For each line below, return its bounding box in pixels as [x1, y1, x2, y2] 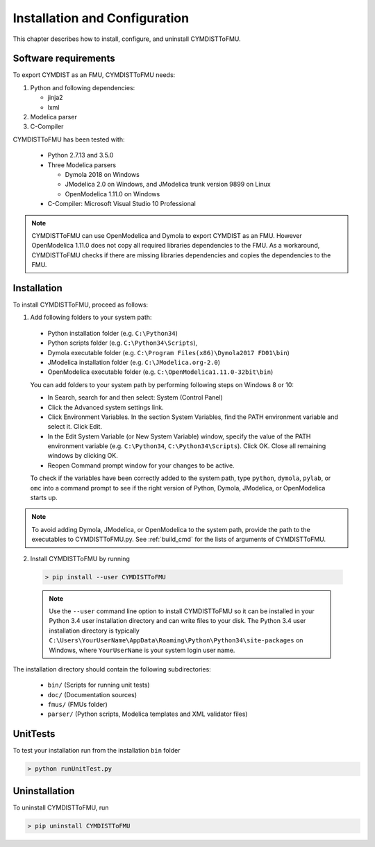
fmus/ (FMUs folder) [47, 701, 108, 709]
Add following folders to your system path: [30, 313, 152, 322]
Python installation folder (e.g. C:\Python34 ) [47, 329, 178, 337]
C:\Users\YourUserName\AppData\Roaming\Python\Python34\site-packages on [49, 636, 303, 644]
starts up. [30, 493, 58, 502]
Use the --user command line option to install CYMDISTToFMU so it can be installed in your [49, 607, 315, 615]
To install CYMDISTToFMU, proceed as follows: [12, 300, 149, 309]
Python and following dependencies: [30, 83, 135, 92]
